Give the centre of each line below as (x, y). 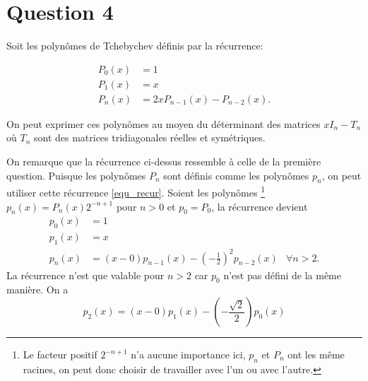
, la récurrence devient (260, 206)
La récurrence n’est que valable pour (85, 275)
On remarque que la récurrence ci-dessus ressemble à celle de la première (164, 161)
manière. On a (37, 289)
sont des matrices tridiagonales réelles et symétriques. (149, 137)
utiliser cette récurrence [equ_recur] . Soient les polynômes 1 (136, 192)
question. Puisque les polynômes (76, 175)
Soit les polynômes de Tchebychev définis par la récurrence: (135, 46)
